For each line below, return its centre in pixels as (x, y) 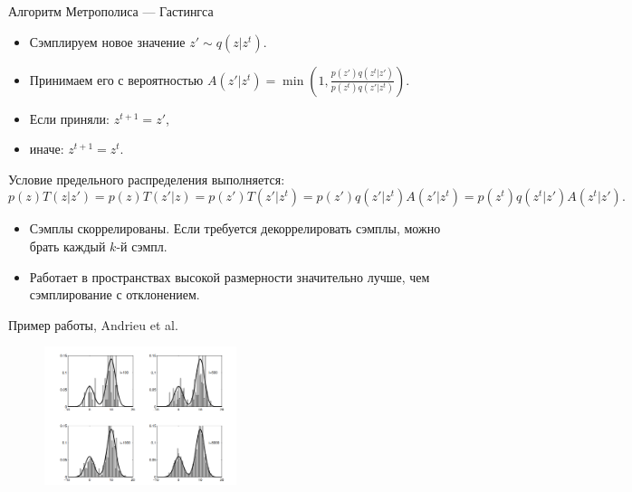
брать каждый (67, 246)
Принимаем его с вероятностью (116, 79)
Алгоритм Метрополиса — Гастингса (111, 11)
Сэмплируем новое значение (107, 41)
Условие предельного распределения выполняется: (147, 179)
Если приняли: (69, 118)
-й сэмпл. (142, 246)
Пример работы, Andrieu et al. (93, 324)
